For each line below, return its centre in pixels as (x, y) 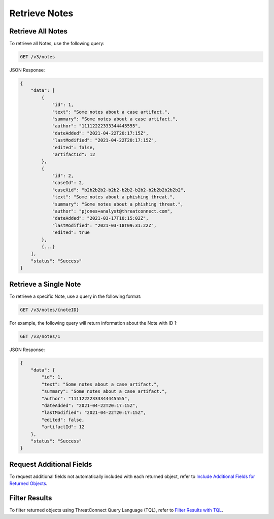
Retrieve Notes (41, 13)
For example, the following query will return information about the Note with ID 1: (93, 323)
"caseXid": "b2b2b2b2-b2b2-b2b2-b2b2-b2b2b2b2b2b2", (119, 190)
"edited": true (71, 233)
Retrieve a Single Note (45, 284)
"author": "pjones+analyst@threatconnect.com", (112, 211)
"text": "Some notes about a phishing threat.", (114, 197)
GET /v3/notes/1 (40, 336)
